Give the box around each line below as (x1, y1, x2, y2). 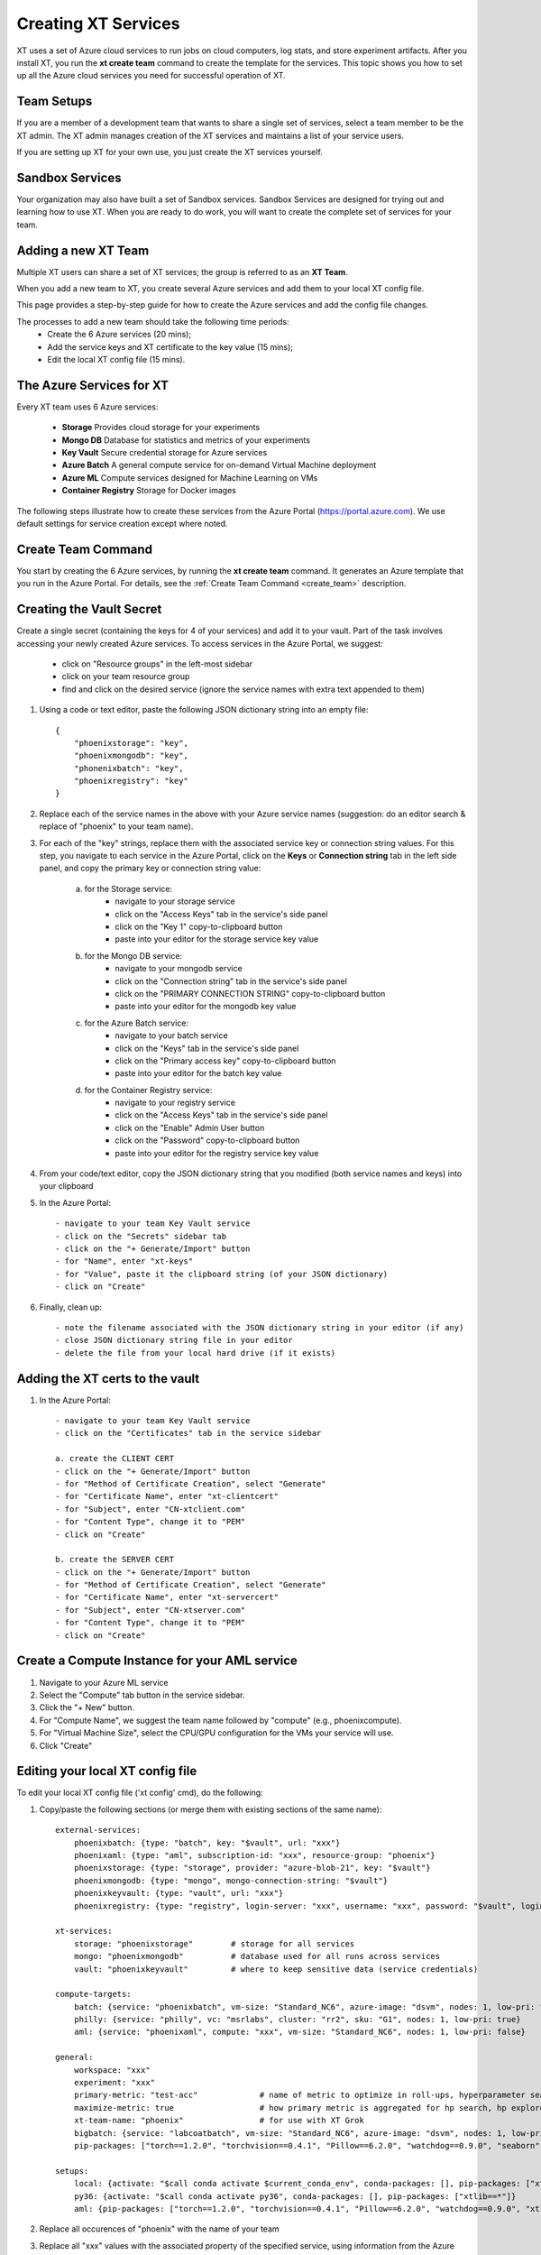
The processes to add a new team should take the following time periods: (16, 316, 289, 327)
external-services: (55, 1825, 142, 1836)
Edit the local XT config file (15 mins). (47, 354, 186, 364)
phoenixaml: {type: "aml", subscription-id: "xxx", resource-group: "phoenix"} (73, 1850, 436, 1860)
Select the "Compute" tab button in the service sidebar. (39, 1689, 245, 1700)
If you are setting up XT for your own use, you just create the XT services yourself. (16, 147, 324, 158)
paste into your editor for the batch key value (115, 1068, 282, 1079)
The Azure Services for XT (16, 377, 169, 392)
